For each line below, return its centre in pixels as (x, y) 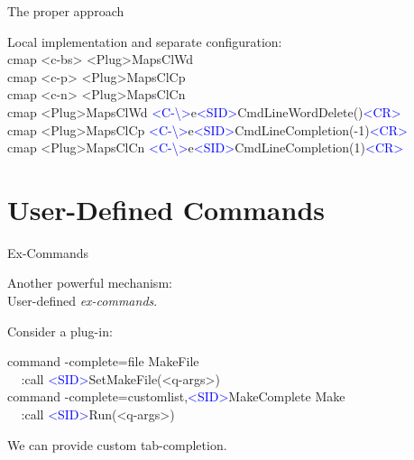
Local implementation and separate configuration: (145, 41)
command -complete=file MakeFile (103, 361)
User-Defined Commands (166, 209)
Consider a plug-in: (60, 331)
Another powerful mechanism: (90, 283)
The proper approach (66, 11)
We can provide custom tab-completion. (117, 444)
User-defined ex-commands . (83, 301)
